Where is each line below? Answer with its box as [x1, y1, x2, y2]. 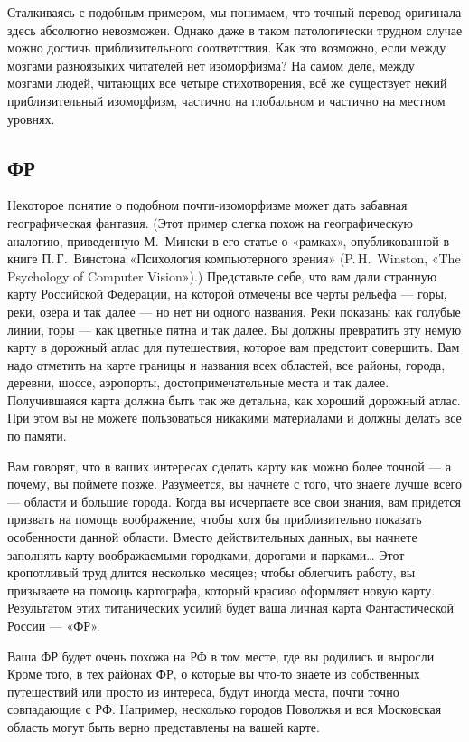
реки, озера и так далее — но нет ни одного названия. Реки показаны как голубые [7, 301, 461, 320]
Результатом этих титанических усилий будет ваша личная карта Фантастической [7, 598, 454, 617]
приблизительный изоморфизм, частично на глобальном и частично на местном [7, 90, 446, 109]
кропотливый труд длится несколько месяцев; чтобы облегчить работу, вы [7, 563, 416, 582]
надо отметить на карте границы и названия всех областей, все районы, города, [7, 355, 446, 374]
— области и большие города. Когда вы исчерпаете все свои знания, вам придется [7, 491, 461, 510]
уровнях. [7, 109, 55, 128]
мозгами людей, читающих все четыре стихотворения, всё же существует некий [7, 73, 447, 92]
